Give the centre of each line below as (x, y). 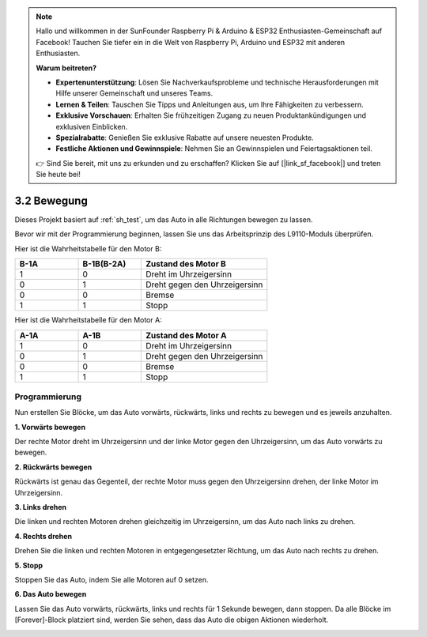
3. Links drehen (41, 507)
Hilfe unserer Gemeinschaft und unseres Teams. (134, 93)
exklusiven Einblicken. (92, 126)
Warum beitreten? (66, 68)
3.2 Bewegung (51, 200)
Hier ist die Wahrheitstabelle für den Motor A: (88, 320)
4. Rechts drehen (43, 536)
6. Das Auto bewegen (51, 594)
